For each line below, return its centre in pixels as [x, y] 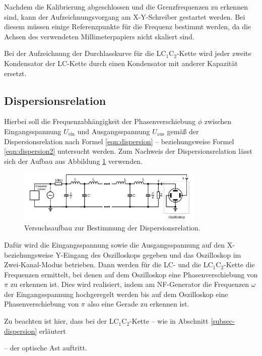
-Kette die [239, 264]
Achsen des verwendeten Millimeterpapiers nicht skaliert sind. [99, 36]
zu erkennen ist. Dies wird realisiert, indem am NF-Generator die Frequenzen [129, 284]
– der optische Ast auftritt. [46, 348]
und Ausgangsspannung [114, 131]
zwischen [218, 121]
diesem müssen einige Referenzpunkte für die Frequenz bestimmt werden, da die [128, 26]
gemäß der [183, 131]
